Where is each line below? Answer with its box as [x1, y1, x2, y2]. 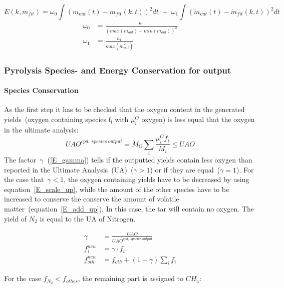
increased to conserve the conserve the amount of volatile [4, 193, 179, 204]
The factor [4, 154, 37, 164]
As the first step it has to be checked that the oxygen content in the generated [4, 104, 245, 114]
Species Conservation [4, 85, 79, 95]
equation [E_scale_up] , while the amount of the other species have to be [4, 183, 229, 194]
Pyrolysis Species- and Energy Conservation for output [4, 63, 231, 76]
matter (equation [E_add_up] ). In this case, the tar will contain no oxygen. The [4, 203, 254, 213]
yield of [4, 213, 27, 223]
